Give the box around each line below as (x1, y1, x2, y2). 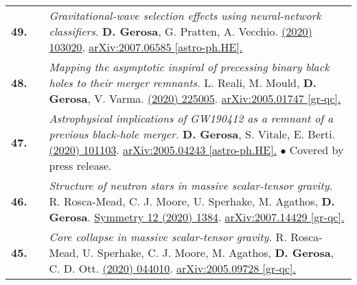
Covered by (289, 142, 344, 158)
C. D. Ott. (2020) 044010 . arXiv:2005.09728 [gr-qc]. (49, 260, 296, 276)
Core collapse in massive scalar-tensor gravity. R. (49, 229, 287, 245)
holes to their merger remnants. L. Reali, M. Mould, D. (49, 75, 316, 90)
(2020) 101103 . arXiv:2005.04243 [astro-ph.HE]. (49, 142, 277, 158)
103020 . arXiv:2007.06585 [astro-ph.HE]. (49, 39, 243, 55)
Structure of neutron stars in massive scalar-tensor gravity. (49, 177, 333, 193)
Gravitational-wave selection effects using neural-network (49, 8, 321, 23)
